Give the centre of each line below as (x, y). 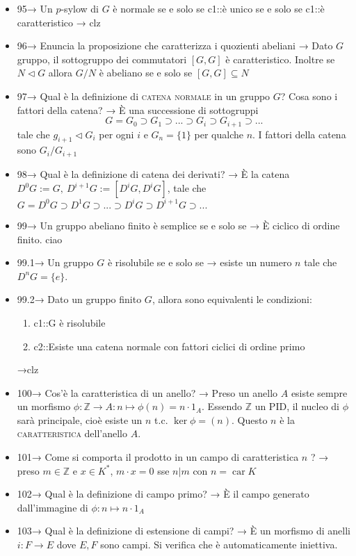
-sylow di (80, 8)
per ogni (116, 134)
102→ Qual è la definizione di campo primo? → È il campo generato (163, 494)
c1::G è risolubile (70, 322)
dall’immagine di (52, 507)
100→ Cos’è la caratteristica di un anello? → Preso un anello (147, 392)
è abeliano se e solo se (146, 73)
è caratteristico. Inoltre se (280, 59)
